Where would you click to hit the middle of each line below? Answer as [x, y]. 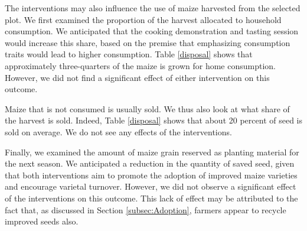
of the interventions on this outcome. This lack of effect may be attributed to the [151, 198]
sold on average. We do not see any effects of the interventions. [118, 131]
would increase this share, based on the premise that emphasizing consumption [148, 42]
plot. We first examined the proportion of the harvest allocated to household [143, 19]
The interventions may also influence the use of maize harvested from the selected [153, 8]
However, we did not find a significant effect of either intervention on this [137, 77]
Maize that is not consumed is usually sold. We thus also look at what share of [147, 108]
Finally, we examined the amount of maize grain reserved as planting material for [152, 152]
